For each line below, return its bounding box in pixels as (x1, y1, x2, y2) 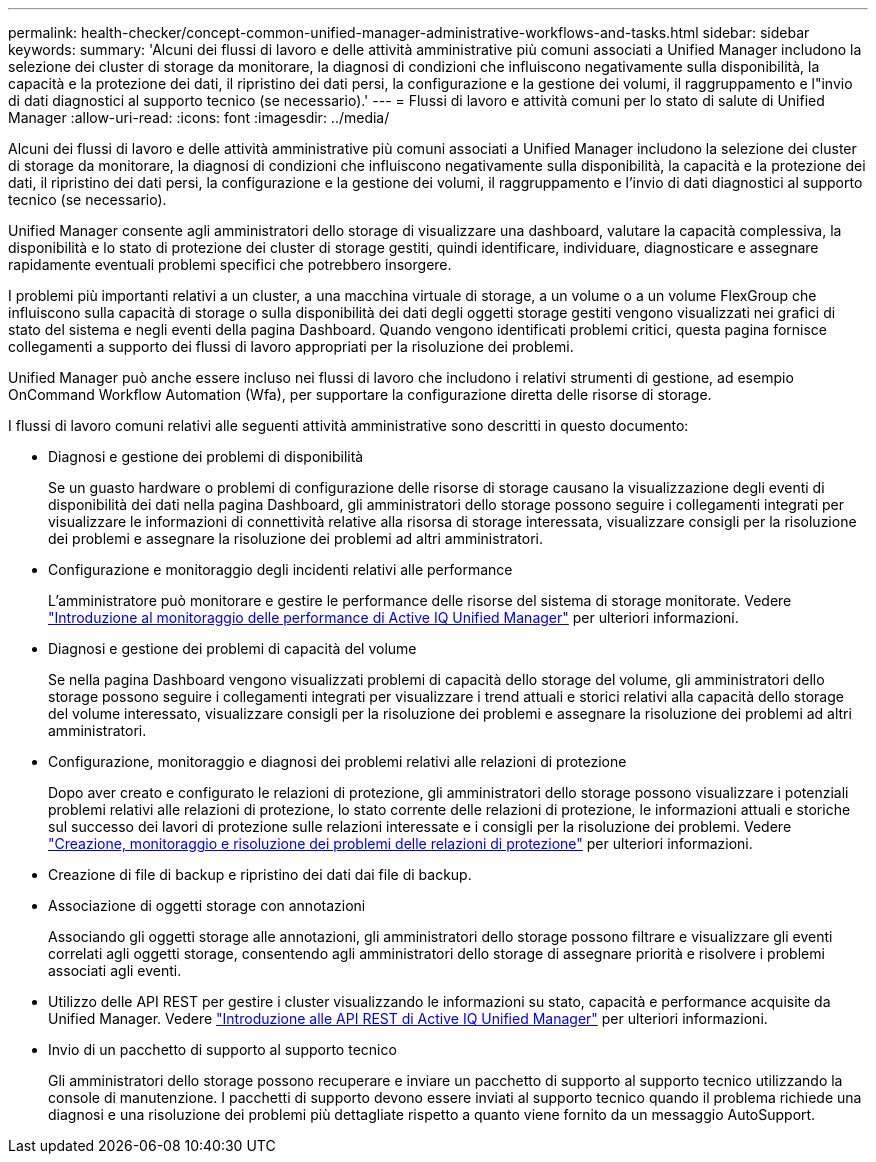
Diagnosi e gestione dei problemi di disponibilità (48, 448, 364, 465)
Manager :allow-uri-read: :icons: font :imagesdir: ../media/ (8, 109, 390, 126)
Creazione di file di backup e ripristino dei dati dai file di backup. (48, 866, 472, 883)
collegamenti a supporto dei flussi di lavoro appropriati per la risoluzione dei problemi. (8, 338, 574, 355)
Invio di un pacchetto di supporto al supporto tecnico (48, 1041, 397, 1058)
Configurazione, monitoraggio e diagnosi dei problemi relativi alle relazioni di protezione (48, 753, 627, 770)
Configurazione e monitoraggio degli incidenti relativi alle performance (48, 561, 513, 578)
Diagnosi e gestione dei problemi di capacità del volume (48, 640, 417, 657)
